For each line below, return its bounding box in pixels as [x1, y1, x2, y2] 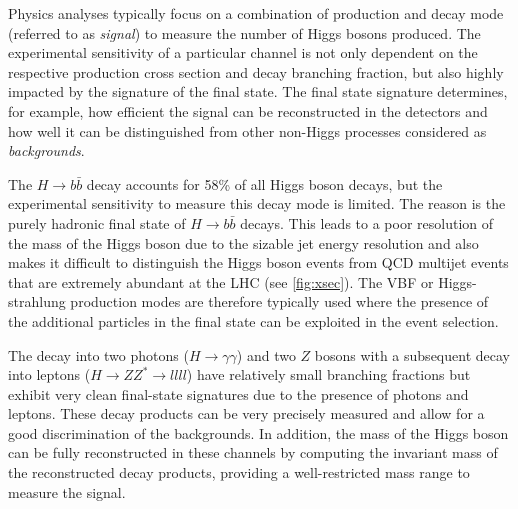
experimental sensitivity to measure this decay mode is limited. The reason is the [8, 193, 506, 214]
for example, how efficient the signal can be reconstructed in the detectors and [8, 100, 488, 121]
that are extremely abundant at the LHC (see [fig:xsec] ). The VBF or [8, 271, 434, 292]
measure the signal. [8, 481, 126, 502]
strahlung [8, 291, 66, 312]
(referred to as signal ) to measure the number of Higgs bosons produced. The [8, 22, 481, 43]
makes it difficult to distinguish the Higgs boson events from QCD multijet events [8, 252, 509, 273]
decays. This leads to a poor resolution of [240, 212, 494, 233]
